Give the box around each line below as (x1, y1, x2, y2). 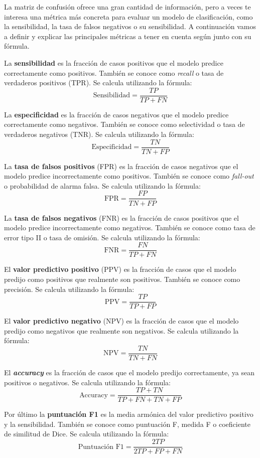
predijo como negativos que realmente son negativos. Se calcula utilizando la (4, 325, 239, 336)
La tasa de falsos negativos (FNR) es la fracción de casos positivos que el (4, 212, 239, 223)
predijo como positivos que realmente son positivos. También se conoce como (4, 273, 240, 284)
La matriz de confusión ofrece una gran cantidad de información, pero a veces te (4, 2, 251, 12)
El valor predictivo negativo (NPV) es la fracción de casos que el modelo (4, 316, 239, 326)
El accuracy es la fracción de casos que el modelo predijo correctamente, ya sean (4, 367, 254, 378)
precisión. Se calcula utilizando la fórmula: (4, 283, 135, 294)
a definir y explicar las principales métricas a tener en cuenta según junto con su (4, 31, 251, 41)
